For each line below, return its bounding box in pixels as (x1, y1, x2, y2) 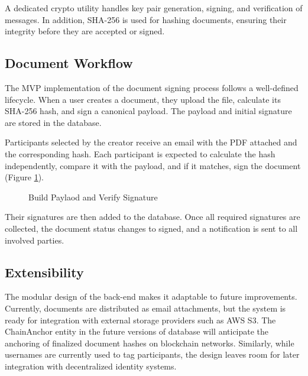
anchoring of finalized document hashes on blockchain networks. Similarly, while (5, 336, 294, 349)
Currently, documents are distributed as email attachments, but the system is (5, 302, 286, 314)
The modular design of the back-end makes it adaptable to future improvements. (5, 290, 297, 303)
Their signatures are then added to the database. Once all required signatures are (5, 210, 300, 223)
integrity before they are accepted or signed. (5, 25, 165, 37)
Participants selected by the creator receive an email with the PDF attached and (5, 136, 297, 148)
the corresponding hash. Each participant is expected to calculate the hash (5, 147, 275, 160)
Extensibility (5, 262, 84, 281)
